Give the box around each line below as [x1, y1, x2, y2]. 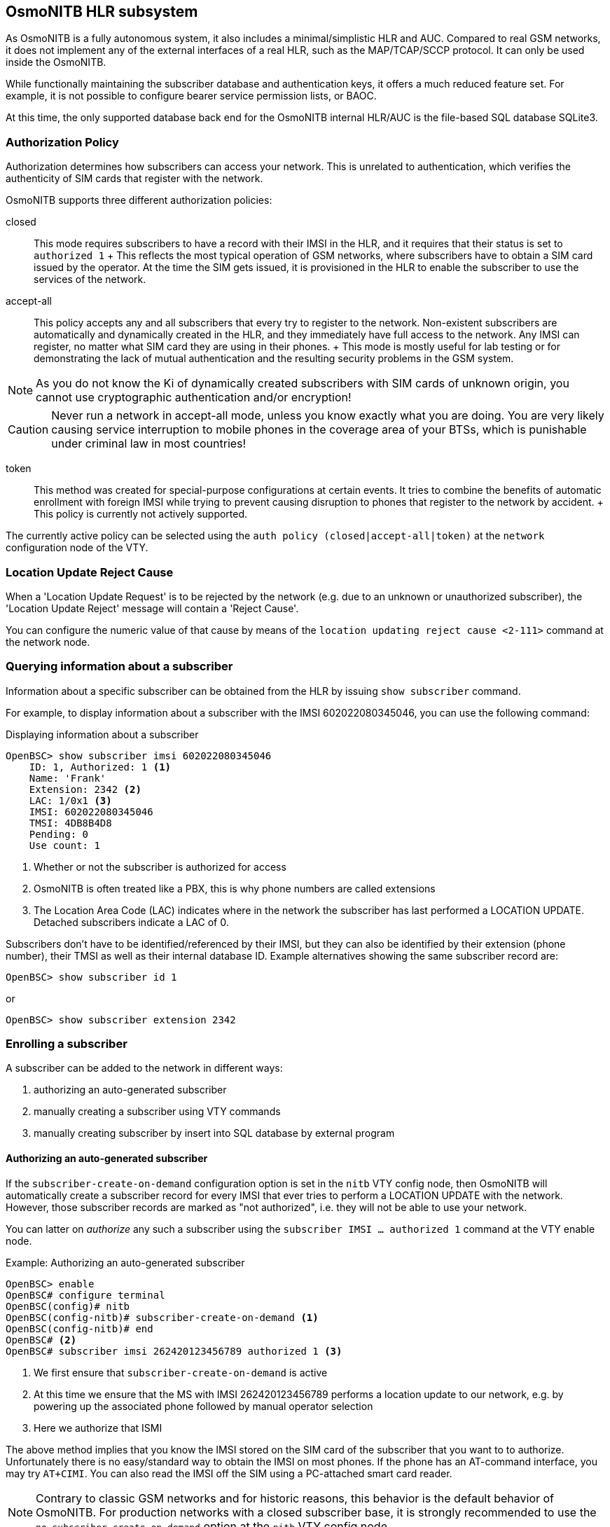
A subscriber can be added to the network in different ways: [6, 1062, 283, 1075]
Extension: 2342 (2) [29, 783, 141, 795]
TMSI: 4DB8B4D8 [29, 817, 112, 829]
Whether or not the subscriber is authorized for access [34, 860, 286, 873]
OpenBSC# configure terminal [6, 1289, 165, 1301]
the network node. [6, 635, 90, 648]
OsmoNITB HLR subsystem [6, 3, 198, 20]
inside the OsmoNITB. [6, 56, 106, 69]
